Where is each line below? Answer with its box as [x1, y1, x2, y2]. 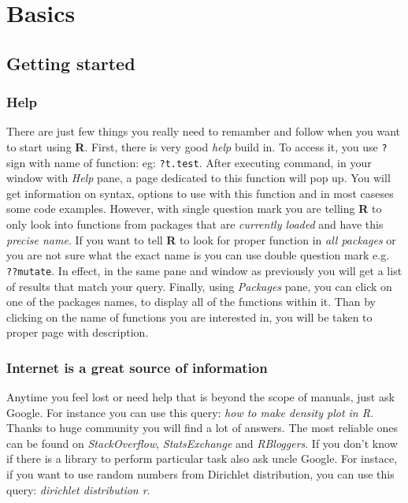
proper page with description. [6, 324, 149, 341]
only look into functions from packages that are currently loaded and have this [6, 216, 384, 233]
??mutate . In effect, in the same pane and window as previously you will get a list [6, 262, 402, 278]
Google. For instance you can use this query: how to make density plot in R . [6, 404, 373, 420]
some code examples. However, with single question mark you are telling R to [6, 200, 382, 217]
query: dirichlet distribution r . [6, 481, 150, 497]
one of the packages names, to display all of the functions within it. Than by [6, 293, 376, 310]
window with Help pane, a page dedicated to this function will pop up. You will [6, 170, 391, 186]
